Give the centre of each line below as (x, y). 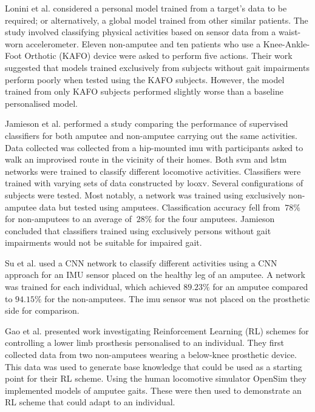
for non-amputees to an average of (68, 219)
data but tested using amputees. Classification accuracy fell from (160, 207)
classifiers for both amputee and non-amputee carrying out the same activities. (151, 135)
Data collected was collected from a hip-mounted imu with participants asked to (154, 147)
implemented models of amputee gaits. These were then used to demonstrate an (153, 390)
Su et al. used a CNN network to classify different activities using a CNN (141, 262)
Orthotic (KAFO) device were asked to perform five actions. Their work (158, 56)
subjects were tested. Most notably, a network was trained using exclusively (145, 194)
